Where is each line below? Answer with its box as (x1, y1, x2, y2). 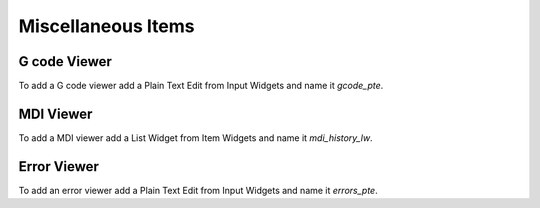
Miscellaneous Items (18, 15, 195, 37)
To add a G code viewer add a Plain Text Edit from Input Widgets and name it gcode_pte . (18, 80, 384, 92)
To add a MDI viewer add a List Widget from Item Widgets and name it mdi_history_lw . (18, 131, 374, 144)
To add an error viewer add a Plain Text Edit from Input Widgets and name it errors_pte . (18, 184, 379, 196)
